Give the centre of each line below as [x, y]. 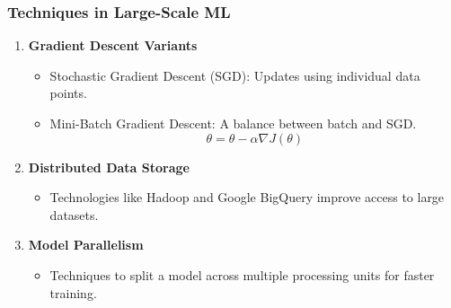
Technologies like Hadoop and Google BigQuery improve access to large [247, 197]
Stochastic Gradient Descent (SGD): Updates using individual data [235, 75]
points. [68, 93]
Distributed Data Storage [109, 167]
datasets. [74, 214]
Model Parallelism [86, 245]
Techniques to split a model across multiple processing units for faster [242, 274]
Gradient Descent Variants [113, 45]
